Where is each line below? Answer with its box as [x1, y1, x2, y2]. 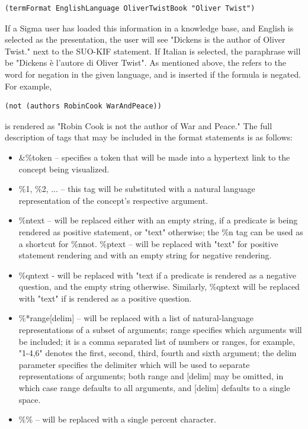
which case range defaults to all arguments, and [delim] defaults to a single [18, 382, 290, 394]
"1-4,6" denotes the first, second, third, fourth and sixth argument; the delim [18, 347, 297, 359]
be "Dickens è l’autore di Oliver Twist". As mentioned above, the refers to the [5, 56, 287, 69]
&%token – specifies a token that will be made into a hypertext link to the [18, 151, 290, 163]
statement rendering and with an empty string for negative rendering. [18, 249, 272, 261]
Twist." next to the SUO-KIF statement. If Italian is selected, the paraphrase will [5, 44, 301, 57]
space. [18, 393, 41, 405]
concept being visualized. [18, 162, 110, 175]
